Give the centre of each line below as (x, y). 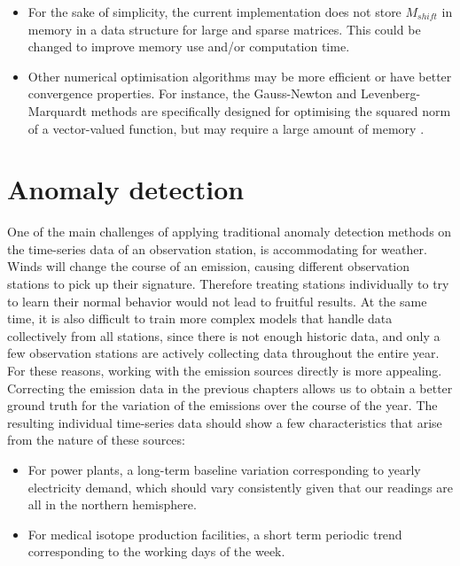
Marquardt (58, 110)
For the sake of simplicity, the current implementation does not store (214, 12)
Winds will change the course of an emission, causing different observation (209, 266)
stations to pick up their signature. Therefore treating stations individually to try (228, 284)
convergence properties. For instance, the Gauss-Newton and (192, 93)
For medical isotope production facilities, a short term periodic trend (215, 534)
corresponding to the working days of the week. (156, 551)
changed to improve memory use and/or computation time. (189, 47)
